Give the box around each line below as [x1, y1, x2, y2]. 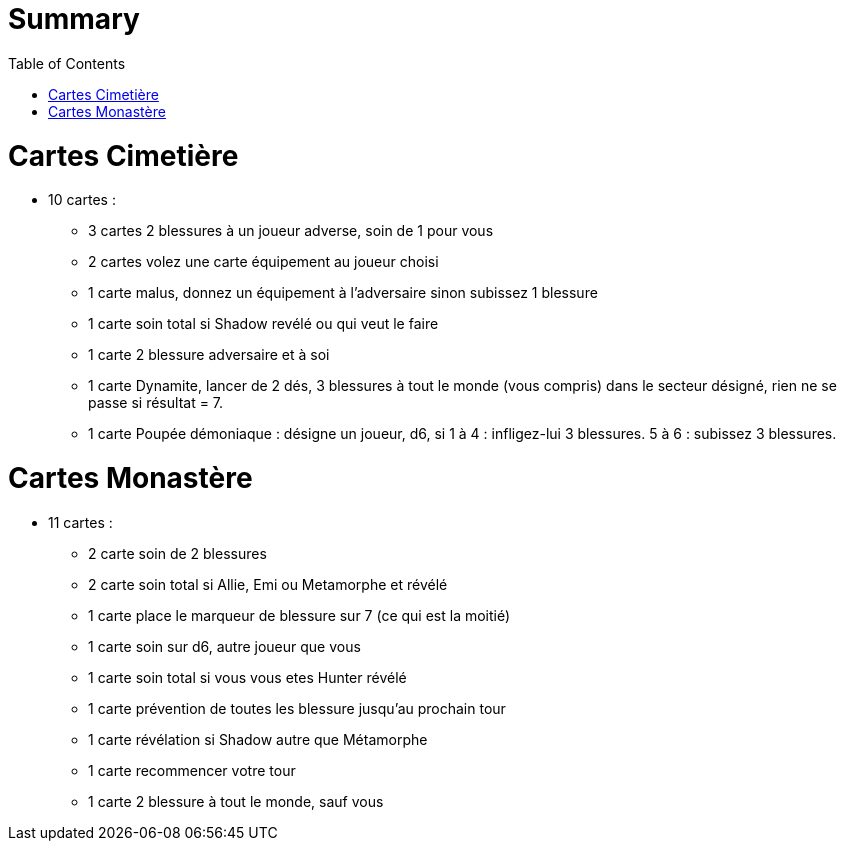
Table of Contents [8, 54, 126, 72]
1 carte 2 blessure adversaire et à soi [88, 346, 330, 364]
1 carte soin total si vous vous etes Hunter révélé [88, 668, 407, 686]
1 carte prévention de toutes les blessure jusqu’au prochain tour [88, 699, 506, 717]
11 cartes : [48, 513, 113, 531]
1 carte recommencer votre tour [88, 761, 296, 779]
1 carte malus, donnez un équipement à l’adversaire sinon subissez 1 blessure [88, 284, 598, 302]
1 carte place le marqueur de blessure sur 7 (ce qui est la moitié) [88, 606, 511, 624]
